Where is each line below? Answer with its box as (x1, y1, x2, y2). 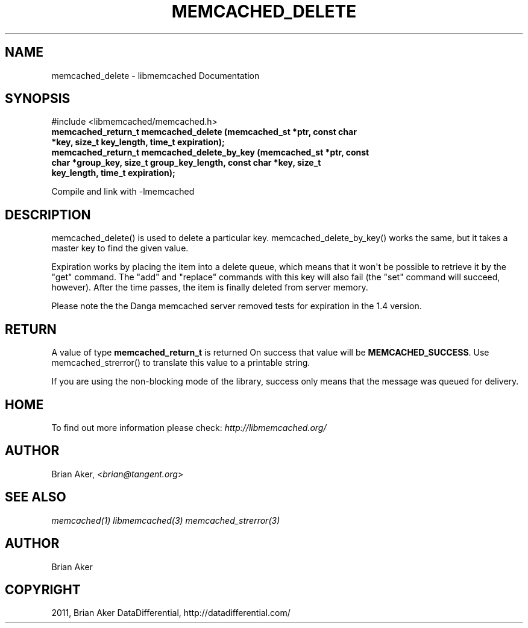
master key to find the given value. (51, 243, 189, 254)
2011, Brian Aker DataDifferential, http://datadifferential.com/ (51, 608, 291, 618)
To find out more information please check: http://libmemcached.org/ (51, 422, 327, 433)
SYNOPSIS (5, 91, 71, 107)
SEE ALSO (5, 489, 66, 505)
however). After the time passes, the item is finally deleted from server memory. (51, 282, 368, 293)
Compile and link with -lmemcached (51, 186, 195, 197)
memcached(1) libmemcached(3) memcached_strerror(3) (51, 515, 280, 526)
